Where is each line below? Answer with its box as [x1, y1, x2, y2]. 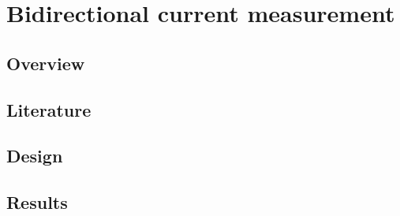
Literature [6, 97, 92, 121]
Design [6, 143, 63, 168]
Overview [6, 50, 85, 75]
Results [6, 190, 68, 214]
